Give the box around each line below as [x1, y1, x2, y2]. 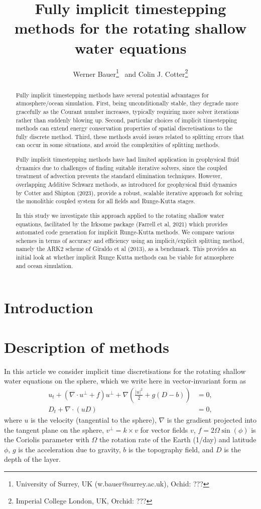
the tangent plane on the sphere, [4, 424, 104, 435]
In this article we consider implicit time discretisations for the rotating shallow [4, 365, 246, 376]
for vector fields [140, 424, 188, 435]
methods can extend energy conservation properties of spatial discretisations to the [16, 124, 233, 133]
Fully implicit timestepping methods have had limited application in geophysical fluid [16, 155, 239, 164]
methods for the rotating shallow [14, 18, 247, 38]
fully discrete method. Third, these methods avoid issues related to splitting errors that [16, 132, 244, 141]
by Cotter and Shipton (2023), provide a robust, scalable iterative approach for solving [16, 188, 243, 197]
